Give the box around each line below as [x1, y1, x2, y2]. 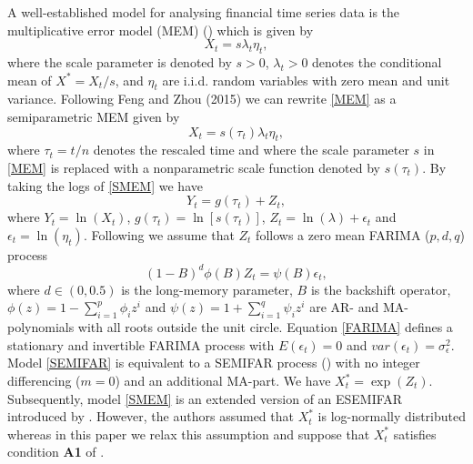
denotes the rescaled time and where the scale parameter [93, 140, 409, 159]
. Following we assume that [83, 225, 235, 244]
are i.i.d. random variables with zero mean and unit [162, 70, 450, 89]
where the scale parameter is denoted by [7, 52, 232, 71]
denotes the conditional [312, 52, 442, 71]
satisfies [393, 424, 437, 443]
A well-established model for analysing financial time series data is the [7, 3, 400, 21]
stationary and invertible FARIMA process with [7, 335, 275, 354]
